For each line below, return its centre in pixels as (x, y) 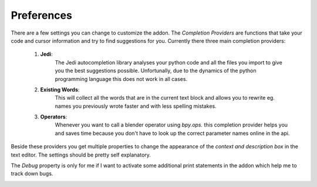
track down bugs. (32, 174)
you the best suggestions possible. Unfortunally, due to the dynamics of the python (156, 71)
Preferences (42, 15)
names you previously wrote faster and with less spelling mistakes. (136, 106)
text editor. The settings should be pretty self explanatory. (81, 155)
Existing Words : (60, 89)
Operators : (54, 117)
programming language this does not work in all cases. (121, 79)
